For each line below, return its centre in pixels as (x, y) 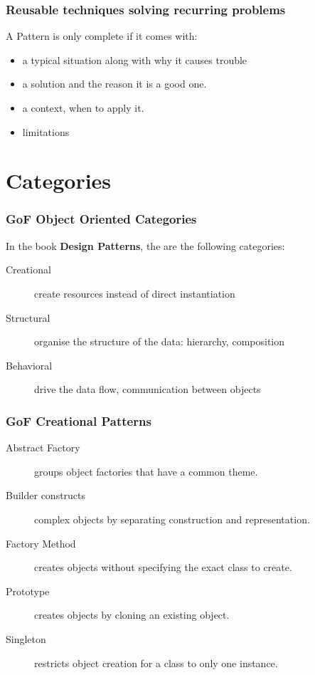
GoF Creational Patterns (79, 420)
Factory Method (41, 543)
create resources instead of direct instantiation (135, 293)
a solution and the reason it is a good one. (114, 84)
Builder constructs (46, 495)
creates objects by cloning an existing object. (132, 615)
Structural (28, 317)
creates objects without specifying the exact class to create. (163, 567)
